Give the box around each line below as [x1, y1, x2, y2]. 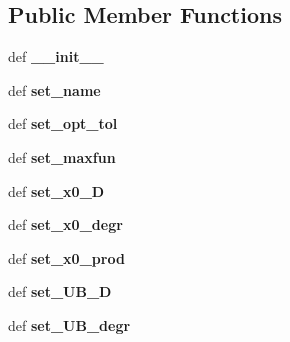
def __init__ [8, 46, 104, 67]
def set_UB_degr [8, 314, 131, 335]
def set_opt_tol [8, 113, 118, 134]
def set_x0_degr [8, 214, 123, 235]
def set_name [8, 79, 101, 100]
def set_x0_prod [8, 247, 125, 268]
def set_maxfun [8, 146, 116, 167]
